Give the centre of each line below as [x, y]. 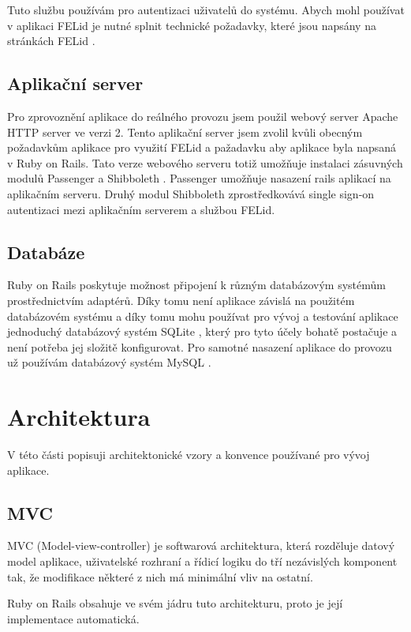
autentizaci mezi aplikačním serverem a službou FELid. [141, 209]
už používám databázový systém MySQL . [109, 362]
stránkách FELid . [51, 41]
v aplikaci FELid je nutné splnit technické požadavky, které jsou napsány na [192, 25]
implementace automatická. [73, 618]
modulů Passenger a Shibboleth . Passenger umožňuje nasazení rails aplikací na [199, 178]
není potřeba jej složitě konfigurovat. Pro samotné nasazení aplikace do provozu [200, 346]
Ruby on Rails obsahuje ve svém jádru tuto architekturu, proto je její [175, 603]
